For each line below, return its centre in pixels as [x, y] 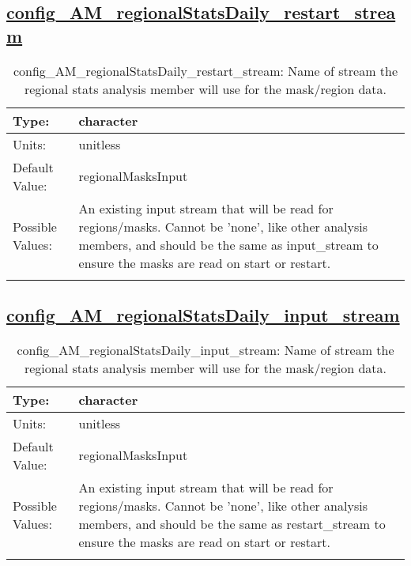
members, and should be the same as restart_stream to [232, 523]
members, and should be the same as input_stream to [228, 244]
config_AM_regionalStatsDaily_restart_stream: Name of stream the [205, 70]
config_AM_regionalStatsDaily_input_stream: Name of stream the [205, 349]
